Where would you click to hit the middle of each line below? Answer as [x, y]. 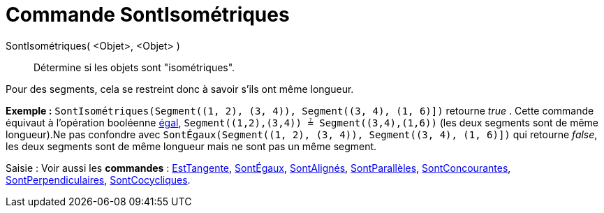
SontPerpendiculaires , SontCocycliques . [98, 179]
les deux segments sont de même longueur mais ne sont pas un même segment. [191, 146]
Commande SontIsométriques [148, 15]
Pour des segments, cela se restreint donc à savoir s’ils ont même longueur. [180, 89]
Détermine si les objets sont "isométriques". [134, 67]
